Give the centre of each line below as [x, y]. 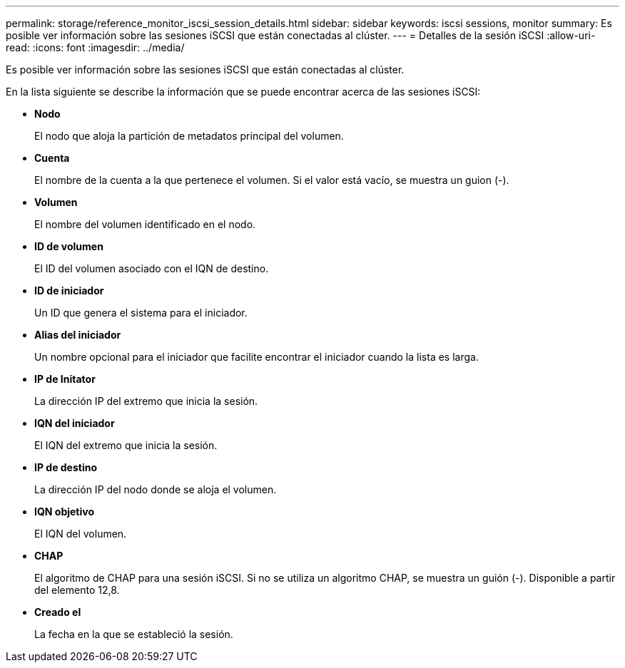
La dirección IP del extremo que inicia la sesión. [146, 401]
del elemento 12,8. [77, 590]
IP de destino [66, 467]
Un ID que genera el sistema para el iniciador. [141, 313]
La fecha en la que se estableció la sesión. [134, 634]
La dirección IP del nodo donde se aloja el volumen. [156, 489]
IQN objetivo [64, 512]
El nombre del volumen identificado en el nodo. [145, 224]
